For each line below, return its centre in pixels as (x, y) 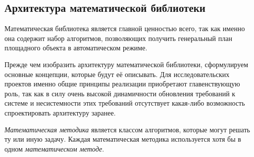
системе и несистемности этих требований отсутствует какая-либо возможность (125, 103)
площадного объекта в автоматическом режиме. (76, 48)
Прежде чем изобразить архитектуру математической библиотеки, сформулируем (127, 64)
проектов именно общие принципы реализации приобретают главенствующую (122, 84)
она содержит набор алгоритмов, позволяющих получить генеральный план (118, 38)
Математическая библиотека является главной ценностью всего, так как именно (125, 28)
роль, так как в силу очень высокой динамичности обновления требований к (120, 93)
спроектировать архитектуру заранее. (60, 112)
